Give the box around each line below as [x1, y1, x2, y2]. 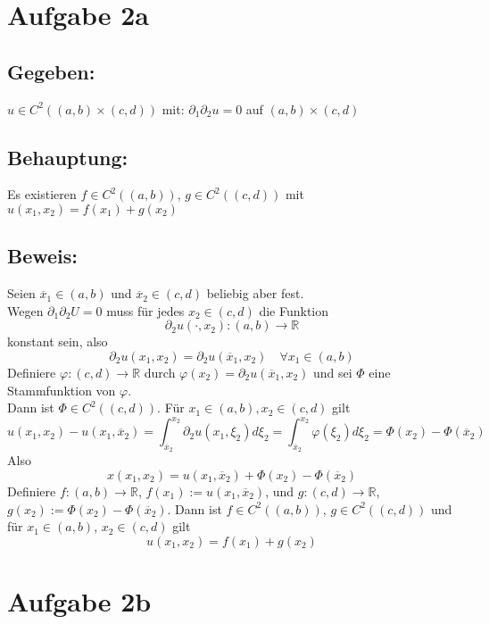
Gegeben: [7, 57, 95, 85]
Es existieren [7, 185, 77, 204]
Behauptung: [7, 143, 128, 171]
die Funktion [259, 301, 329, 320]
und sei [312, 362, 352, 381]
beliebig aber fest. [206, 284, 304, 303]
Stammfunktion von [7, 380, 116, 399]
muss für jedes [106, 301, 185, 320]
